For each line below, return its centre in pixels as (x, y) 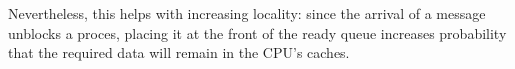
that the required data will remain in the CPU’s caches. (179, 52)
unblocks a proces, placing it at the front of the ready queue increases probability (257, 32)
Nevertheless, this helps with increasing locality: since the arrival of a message (247, 13)
